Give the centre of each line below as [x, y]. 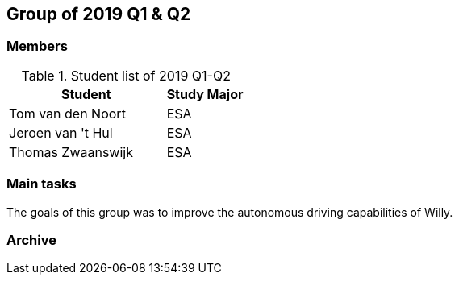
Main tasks [42, 184]
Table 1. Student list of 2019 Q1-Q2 [126, 75]
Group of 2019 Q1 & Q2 [99, 14]
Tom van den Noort [67, 113]
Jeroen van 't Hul [61, 132]
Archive [31, 240]
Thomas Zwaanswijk [71, 152]
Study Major [205, 94]
